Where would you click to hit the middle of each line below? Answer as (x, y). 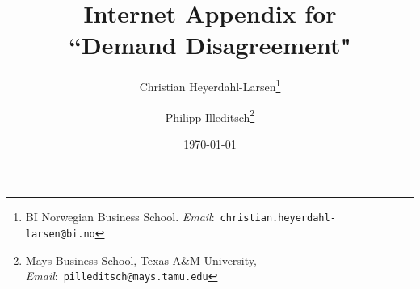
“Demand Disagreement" (210, 45)
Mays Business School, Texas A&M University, (141, 260)
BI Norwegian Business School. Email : (120, 217)
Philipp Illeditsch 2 (210, 115)
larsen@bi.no (60, 235)
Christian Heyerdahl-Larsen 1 (210, 85)
